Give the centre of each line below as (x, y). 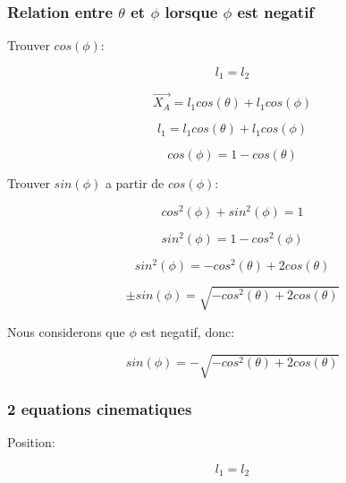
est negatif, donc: (188, 331)
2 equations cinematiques (100, 408)
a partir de (135, 183)
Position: (31, 442)
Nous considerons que (66, 331)
